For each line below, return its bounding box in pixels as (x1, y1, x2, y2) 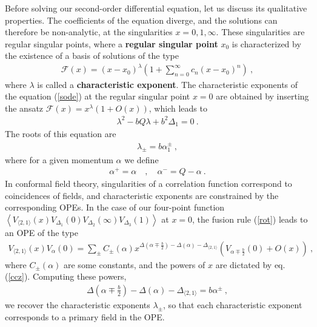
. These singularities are (216, 25, 305, 38)
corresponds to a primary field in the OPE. (5, 310, 165, 323)
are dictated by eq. (215, 258, 285, 271)
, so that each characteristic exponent (163, 298, 302, 311)
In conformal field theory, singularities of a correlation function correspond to (5, 177, 292, 190)
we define (124, 153, 159, 166)
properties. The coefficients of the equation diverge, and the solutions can (5, 13, 278, 26)
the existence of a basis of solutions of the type (5, 49, 179, 62)
